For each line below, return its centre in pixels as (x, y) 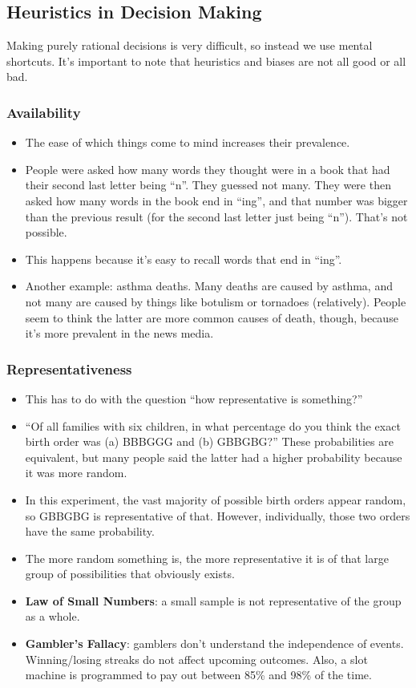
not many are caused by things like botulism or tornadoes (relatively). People (216, 301)
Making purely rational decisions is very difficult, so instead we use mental (190, 45)
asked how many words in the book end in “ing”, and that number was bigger (216, 200)
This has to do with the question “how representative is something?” (194, 398)
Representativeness (69, 368)
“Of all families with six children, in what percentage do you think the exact (213, 425)
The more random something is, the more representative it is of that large (207, 558)
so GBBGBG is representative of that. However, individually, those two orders (218, 515)
